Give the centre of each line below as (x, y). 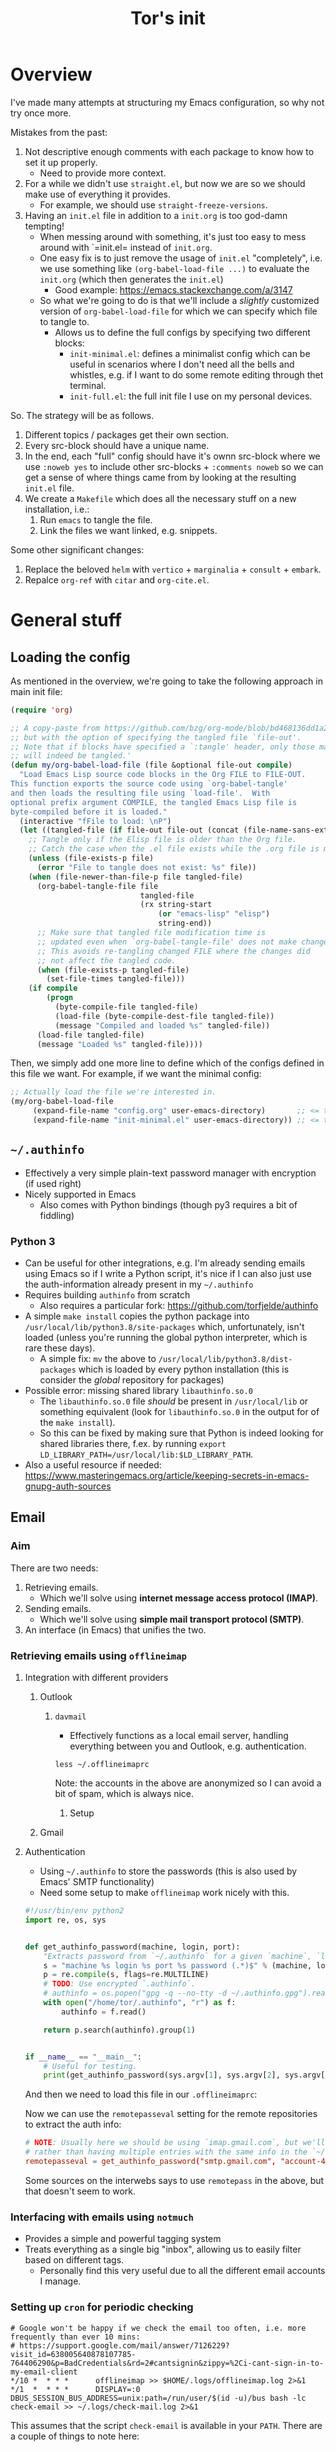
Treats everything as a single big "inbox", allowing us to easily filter (163, 2249)
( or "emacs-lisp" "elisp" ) (214, 914)
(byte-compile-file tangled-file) (126, 1007)
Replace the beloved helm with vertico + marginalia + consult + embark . (173, 569)
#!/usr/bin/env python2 (74, 1911)
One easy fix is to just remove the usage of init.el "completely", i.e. (181, 258)
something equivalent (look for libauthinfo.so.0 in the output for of (179, 1412)
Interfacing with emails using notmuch (102, 2217)
